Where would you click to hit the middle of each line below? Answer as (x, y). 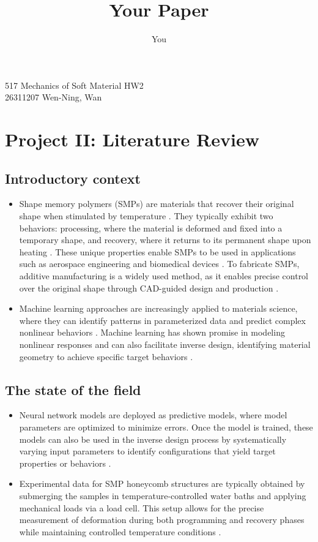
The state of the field (73, 389)
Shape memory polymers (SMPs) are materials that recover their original (157, 204)
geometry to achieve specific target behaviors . (106, 356)
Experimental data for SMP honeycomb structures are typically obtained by (162, 484)
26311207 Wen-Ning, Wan (54, 97)
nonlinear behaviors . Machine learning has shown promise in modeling (152, 332)
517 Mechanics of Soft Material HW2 (74, 85)
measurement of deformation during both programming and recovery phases (162, 520)
